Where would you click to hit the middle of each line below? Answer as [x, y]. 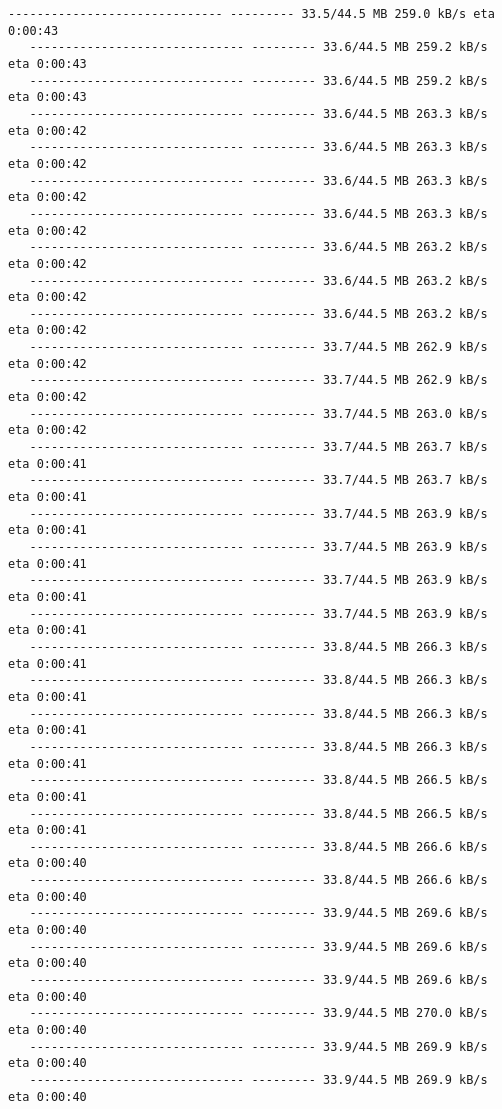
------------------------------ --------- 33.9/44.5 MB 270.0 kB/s [258, 1013]
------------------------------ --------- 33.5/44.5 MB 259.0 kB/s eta [251, 14]
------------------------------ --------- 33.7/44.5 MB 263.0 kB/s [258, 413]
